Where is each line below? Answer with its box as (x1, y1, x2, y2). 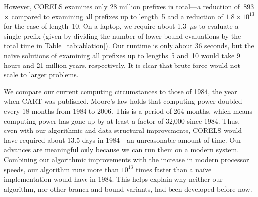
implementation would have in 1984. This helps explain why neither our (4, 174, 223, 184)
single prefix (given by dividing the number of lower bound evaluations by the (4, 30, 241, 41)
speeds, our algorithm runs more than (4, 164, 119, 174)
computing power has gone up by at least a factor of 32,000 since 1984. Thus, (4, 115, 240, 126)
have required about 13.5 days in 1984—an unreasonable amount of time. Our (4, 134, 242, 145)
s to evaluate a (194, 21, 239, 31)
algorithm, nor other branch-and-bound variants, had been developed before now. (4, 183, 252, 194)
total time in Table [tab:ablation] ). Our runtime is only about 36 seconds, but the (4, 40, 254, 51)
